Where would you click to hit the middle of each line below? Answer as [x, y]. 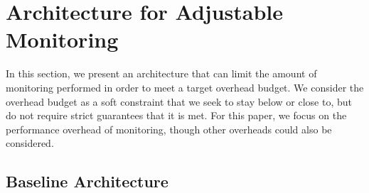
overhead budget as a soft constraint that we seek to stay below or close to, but [179, 101]
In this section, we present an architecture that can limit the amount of [161, 73]
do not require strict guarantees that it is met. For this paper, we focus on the [176, 115]
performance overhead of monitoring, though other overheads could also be [169, 129]
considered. [30, 143]
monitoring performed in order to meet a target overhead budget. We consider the [185, 87]
